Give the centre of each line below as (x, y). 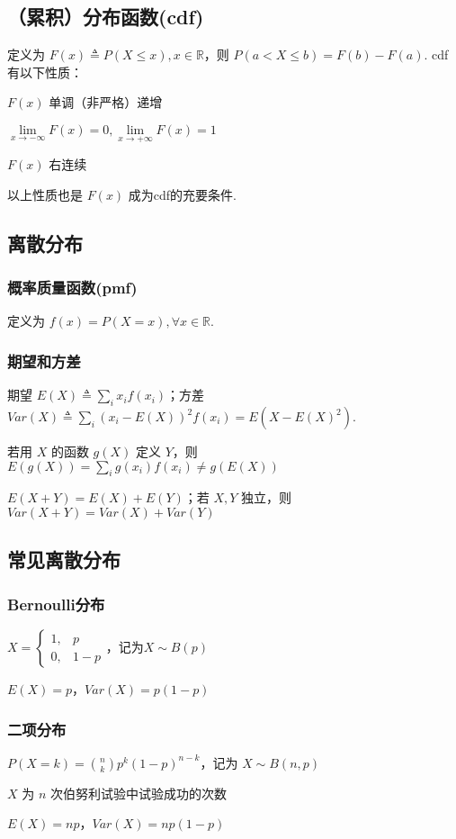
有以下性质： (45, 72)
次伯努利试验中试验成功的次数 (138, 793)
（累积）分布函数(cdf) (106, 17)
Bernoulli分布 (56, 604)
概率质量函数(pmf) (72, 288)
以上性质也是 (45, 194)
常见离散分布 (64, 559)
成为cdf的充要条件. (183, 194)
